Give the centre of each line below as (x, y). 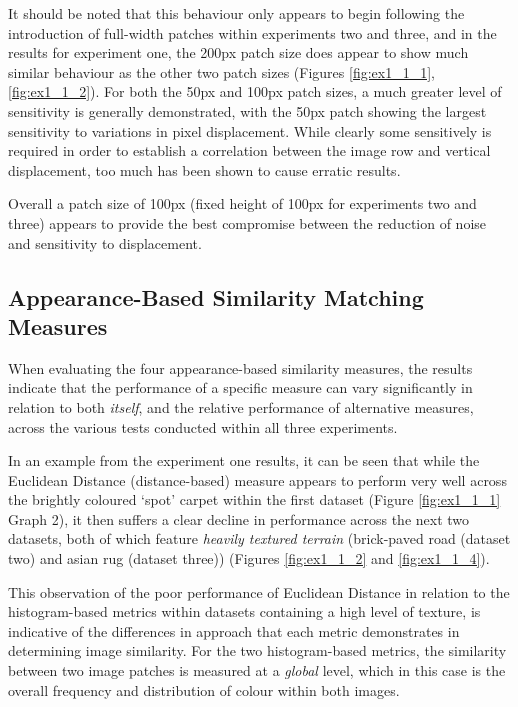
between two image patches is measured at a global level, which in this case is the (257, 670)
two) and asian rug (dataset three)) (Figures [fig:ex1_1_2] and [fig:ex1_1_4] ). (249, 558)
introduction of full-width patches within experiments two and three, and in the (252, 32)
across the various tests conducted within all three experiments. (203, 426)
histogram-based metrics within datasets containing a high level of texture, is (244, 611)
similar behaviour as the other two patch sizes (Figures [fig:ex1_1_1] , (221, 71)
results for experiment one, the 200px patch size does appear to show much (238, 52)
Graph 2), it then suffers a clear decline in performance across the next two (239, 518)
